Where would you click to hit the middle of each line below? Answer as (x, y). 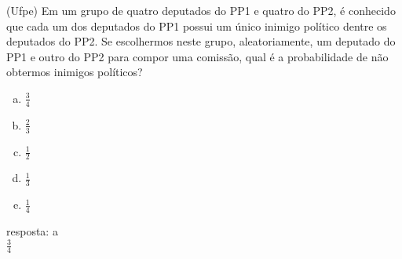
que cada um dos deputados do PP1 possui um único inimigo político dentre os (197, 26)
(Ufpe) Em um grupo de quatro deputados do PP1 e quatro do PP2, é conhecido (201, 10)
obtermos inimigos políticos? (75, 72)
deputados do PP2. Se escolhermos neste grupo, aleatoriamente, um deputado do (201, 41)
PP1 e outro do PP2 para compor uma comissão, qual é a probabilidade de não (197, 56)
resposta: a (32, 231)
